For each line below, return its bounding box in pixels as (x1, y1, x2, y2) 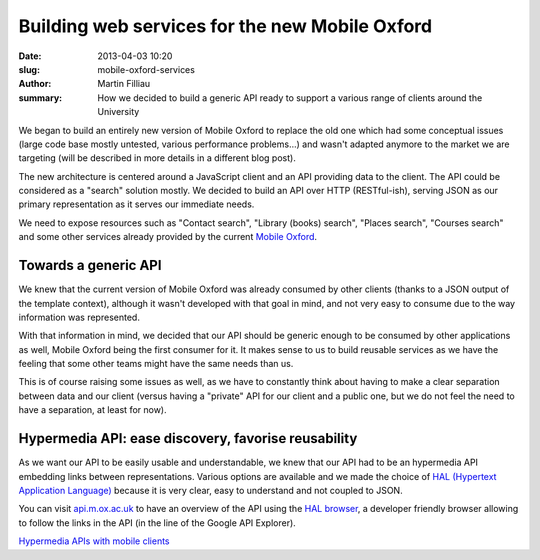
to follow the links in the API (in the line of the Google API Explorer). (18, 516, 297, 529)
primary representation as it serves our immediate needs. (18, 198, 255, 210)
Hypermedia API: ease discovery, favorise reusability (18, 430, 358, 447)
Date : (18, 50, 42, 62)
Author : (18, 78, 52, 90)
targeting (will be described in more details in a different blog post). (18, 152, 297, 164)
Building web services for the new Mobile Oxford (18, 15, 433, 37)
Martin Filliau (97, 78, 151, 90)
